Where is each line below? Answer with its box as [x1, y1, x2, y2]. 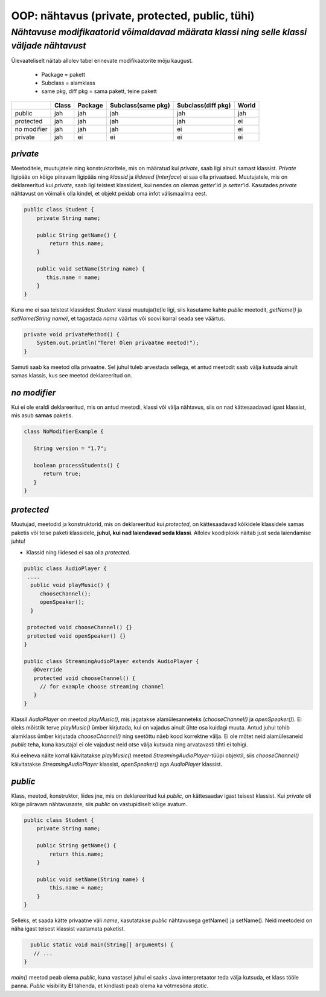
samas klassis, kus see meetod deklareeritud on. [11, 371, 132, 379]
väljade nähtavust [11, 40, 87, 51]
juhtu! [11, 537, 25, 545]
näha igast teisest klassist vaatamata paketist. [11, 925, 126, 932]
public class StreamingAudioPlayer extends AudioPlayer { [24, 658, 199, 664]
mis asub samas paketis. [11, 412, 74, 419]
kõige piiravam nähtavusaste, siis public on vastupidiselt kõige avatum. [11, 801, 188, 808]
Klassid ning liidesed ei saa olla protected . [26, 548, 131, 556]
